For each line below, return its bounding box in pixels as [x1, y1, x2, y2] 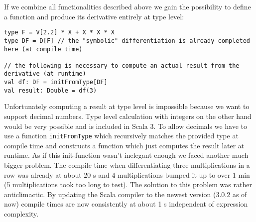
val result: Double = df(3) [4, 87, 97, 94]
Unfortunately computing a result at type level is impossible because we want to [4, 101, 250, 111]
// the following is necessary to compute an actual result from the [4, 62, 240, 69]
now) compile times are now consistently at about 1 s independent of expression [4, 199, 248, 209]
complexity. [4, 209, 39, 219]
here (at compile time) [4, 45, 83, 53]
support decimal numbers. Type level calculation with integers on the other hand [4, 111, 252, 121]
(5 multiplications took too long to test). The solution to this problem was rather [4, 179, 252, 190]
